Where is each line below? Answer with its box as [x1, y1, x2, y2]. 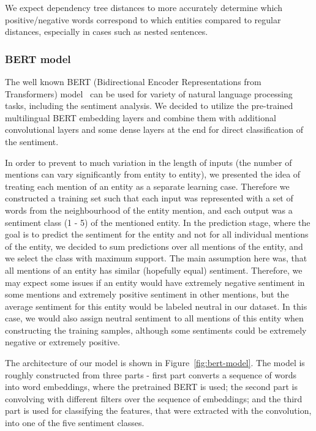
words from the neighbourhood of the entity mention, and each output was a [5, 203, 293, 216]
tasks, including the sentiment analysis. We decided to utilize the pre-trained [5, 99, 293, 112]
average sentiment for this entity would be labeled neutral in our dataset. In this [5, 299, 307, 312]
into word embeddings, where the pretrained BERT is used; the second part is [5, 380, 298, 393]
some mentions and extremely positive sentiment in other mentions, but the [5, 288, 289, 301]
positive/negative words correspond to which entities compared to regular [5, 13, 281, 26]
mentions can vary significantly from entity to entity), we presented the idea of [5, 168, 301, 181]
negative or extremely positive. [5, 335, 120, 348]
